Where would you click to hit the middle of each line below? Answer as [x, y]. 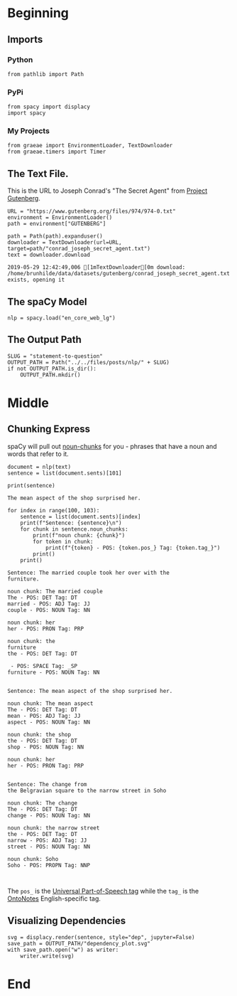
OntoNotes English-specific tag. [54, 899]
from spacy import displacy [49, 107]
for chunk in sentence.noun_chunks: [75, 529]
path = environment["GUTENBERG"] [57, 224]
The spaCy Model [47, 301]
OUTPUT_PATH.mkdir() [50, 375]
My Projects [28, 131]
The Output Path [44, 340]
